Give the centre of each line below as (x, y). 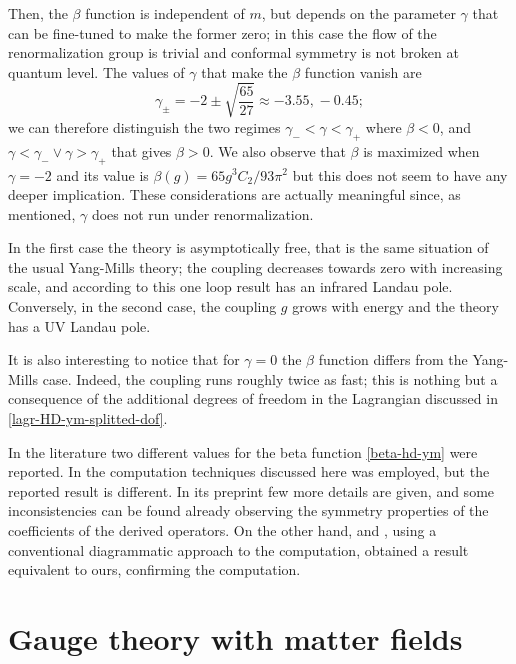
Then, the (38, 13)
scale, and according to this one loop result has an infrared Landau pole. (230, 286)
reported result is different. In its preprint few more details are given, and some (251, 490)
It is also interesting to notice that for (124, 359)
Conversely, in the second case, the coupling (142, 306)
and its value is (102, 174)
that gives (141, 150)
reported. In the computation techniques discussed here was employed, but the (249, 471)
